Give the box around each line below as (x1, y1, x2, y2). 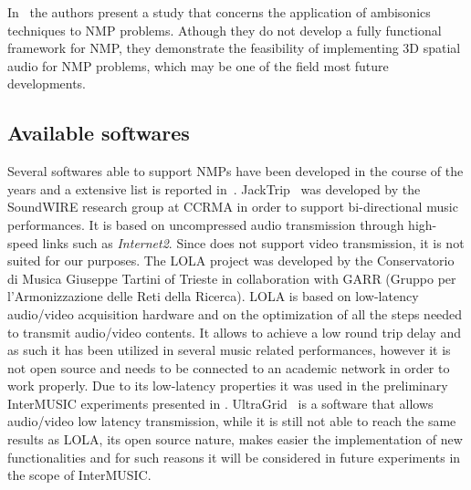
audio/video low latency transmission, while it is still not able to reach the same (7, 412, 456, 431)
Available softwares (7, 119, 190, 147)
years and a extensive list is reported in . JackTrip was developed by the (7, 179, 421, 198)
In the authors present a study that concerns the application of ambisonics (7, 3, 431, 21)
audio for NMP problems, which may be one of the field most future (7, 56, 389, 75)
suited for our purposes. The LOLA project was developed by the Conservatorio (7, 251, 455, 270)
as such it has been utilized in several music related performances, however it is (7, 340, 451, 360)
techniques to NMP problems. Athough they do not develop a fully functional (7, 20, 442, 39)
